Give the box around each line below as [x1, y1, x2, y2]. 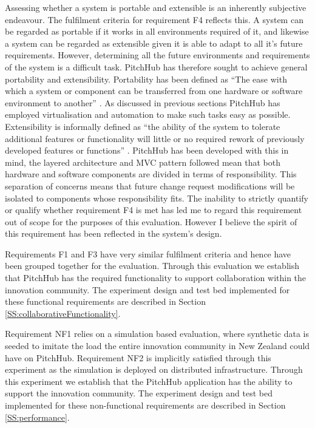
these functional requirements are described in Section [5, 295, 206, 308]
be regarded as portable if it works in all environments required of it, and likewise [5, 25, 309, 38]
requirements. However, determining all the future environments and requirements [5, 49, 310, 61]
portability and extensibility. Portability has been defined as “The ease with [5, 72, 287, 85]
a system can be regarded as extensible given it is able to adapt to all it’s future [5, 36, 303, 49]
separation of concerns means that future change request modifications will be [5, 179, 295, 192]
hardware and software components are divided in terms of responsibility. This [5, 168, 297, 180]
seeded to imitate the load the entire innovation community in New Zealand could [5, 339, 310, 352]
